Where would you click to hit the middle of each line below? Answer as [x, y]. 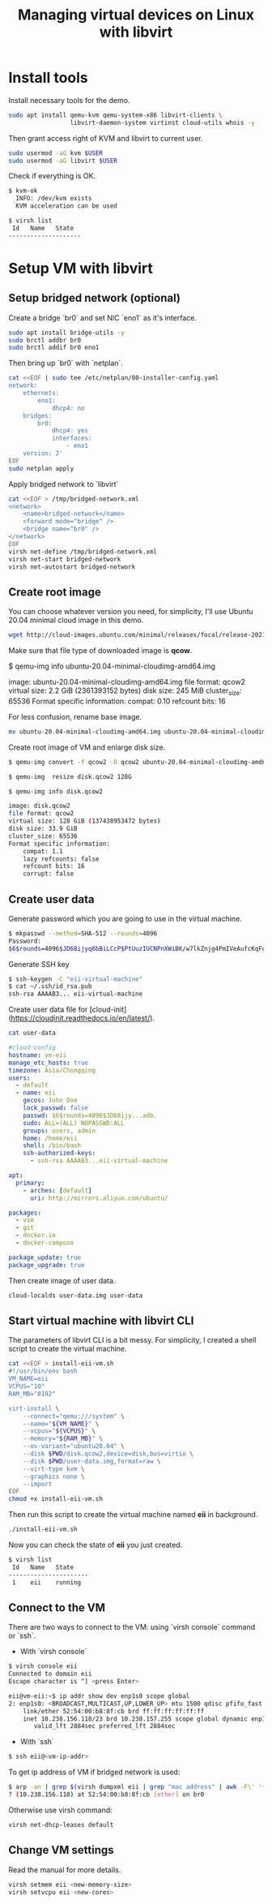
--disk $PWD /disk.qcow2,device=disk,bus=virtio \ [108, 1454]
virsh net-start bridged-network [65, 559]
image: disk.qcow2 [39, 806]
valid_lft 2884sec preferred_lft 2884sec [104, 1726]
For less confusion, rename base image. [75, 716]
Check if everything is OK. [52, 176]
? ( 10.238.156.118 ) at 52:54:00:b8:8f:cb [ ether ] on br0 [106, 1794]
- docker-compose [45, 1243]
